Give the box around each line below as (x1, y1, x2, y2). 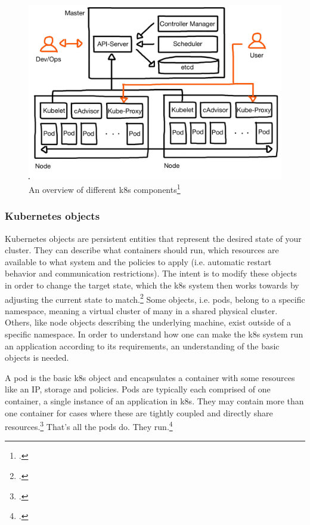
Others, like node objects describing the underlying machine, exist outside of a (5, 316, 292, 328)
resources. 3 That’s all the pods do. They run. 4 (5, 419, 173, 432)
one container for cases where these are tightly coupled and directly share (5, 406, 273, 419)
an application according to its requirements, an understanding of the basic (5, 339, 280, 352)
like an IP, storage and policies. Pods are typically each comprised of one (5, 383, 271, 395)
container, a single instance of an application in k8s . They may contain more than (5, 394, 304, 407)
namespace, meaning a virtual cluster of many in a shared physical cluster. (5, 304, 278, 317)
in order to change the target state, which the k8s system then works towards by (5, 278, 299, 291)
